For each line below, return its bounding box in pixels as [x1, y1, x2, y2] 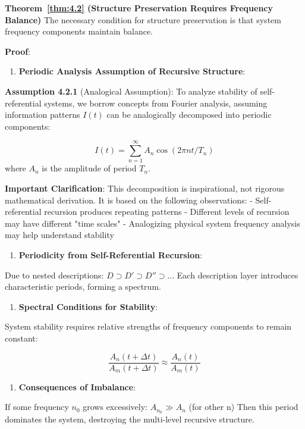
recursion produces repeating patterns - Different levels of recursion [44, 205, 290, 218]
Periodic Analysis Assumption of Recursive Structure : [18, 65, 246, 77]
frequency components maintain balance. [5, 25, 153, 37]
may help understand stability [5, 228, 114, 241]
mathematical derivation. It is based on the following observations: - [5, 193, 253, 206]
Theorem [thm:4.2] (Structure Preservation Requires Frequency [5, 2, 273, 14]
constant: [5, 332, 38, 344]
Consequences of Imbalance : [18, 380, 136, 393]
